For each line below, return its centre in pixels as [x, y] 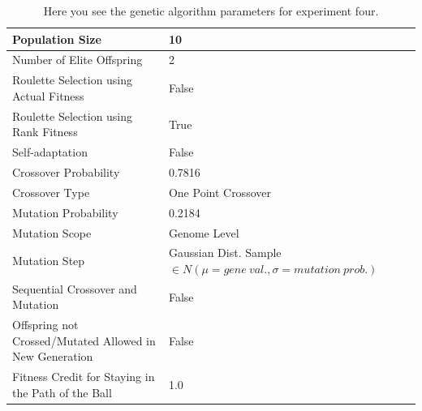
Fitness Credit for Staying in [84, 377]
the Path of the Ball [62, 392]
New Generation [53, 356]
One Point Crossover [220, 192]
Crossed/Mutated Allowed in [84, 340]
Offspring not [45, 325]
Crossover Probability [66, 172]
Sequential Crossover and [75, 288]
